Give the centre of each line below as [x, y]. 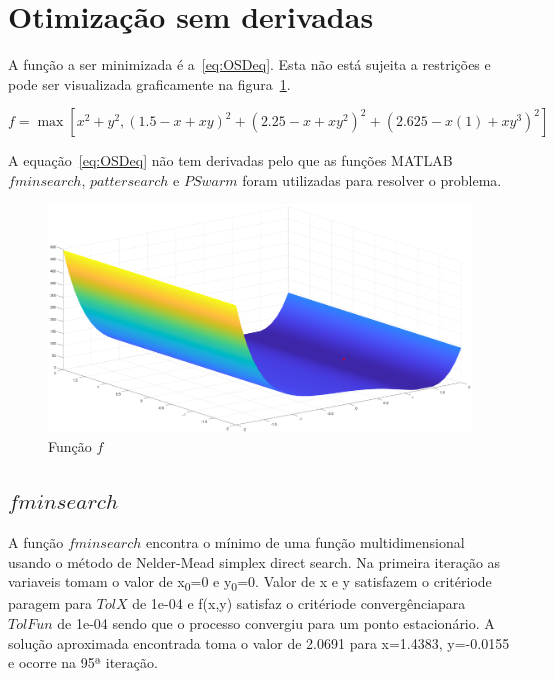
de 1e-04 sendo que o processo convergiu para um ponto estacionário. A [276, 622]
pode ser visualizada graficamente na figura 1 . [149, 83]
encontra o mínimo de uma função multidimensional [305, 542]
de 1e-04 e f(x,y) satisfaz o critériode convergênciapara [299, 603]
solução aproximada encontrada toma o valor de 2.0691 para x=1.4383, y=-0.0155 [259, 642]
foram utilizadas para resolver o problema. [372, 179]
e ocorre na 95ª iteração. [83, 662]
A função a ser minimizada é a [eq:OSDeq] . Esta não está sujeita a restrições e [249, 64]
